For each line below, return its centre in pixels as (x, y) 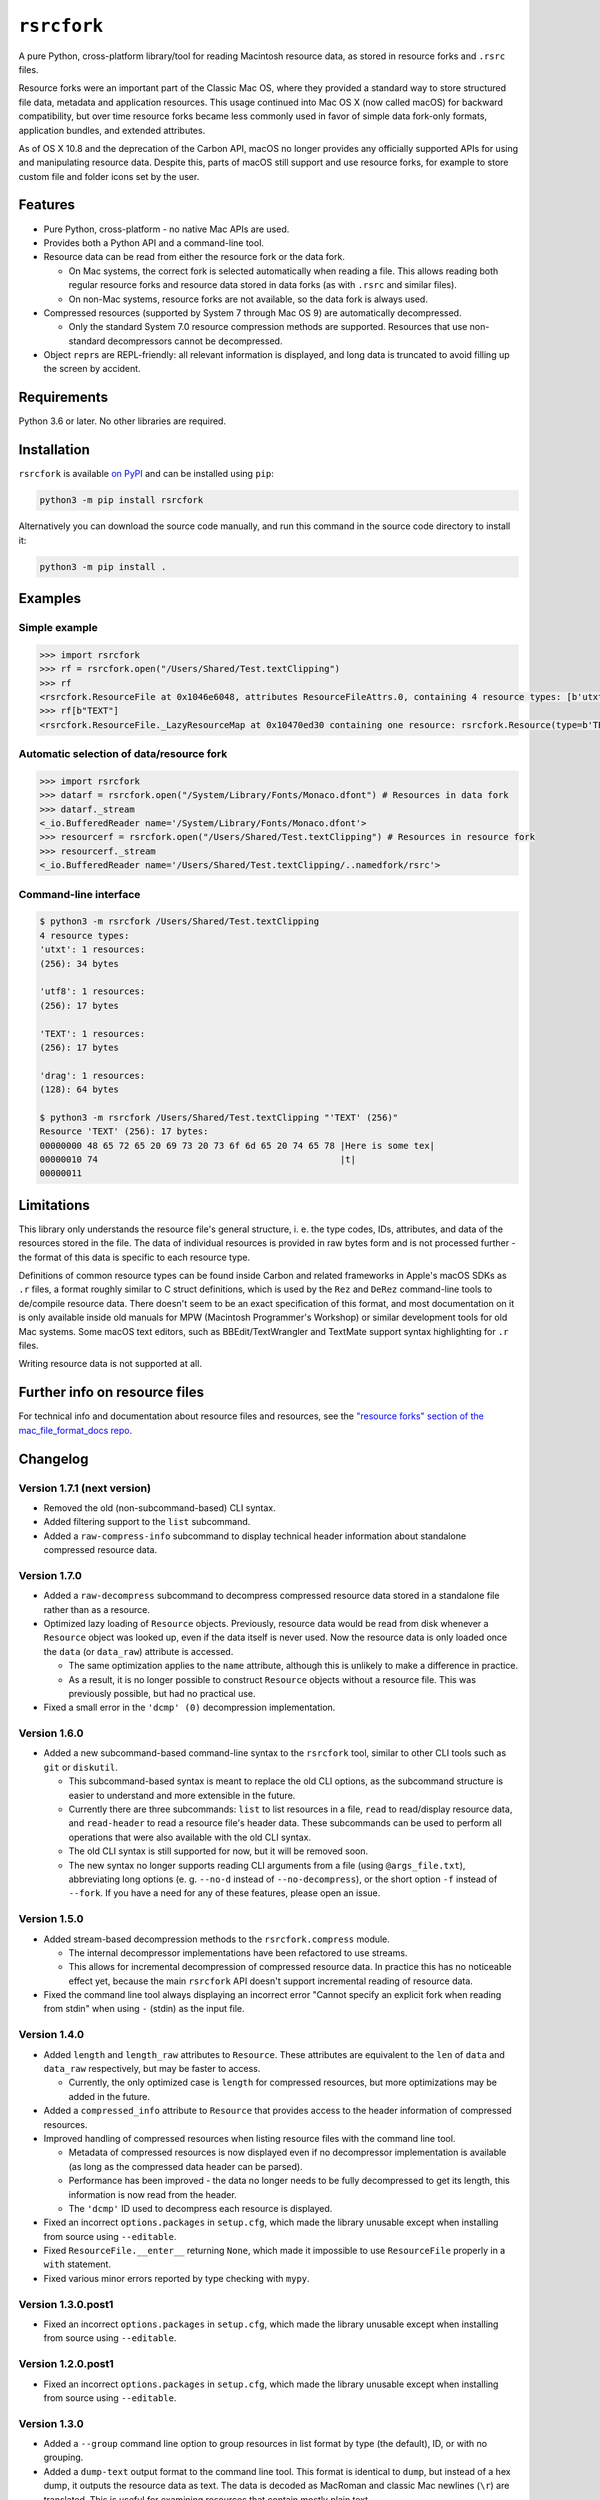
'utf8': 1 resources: (92, 991)
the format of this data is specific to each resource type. (134, 1257)
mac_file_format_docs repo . (75, 1430)
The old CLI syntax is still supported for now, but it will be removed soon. (218, 1851)
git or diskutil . (81, 1767)
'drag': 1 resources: (92, 1075)
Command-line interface (79, 894)
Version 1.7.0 (50, 1575)
